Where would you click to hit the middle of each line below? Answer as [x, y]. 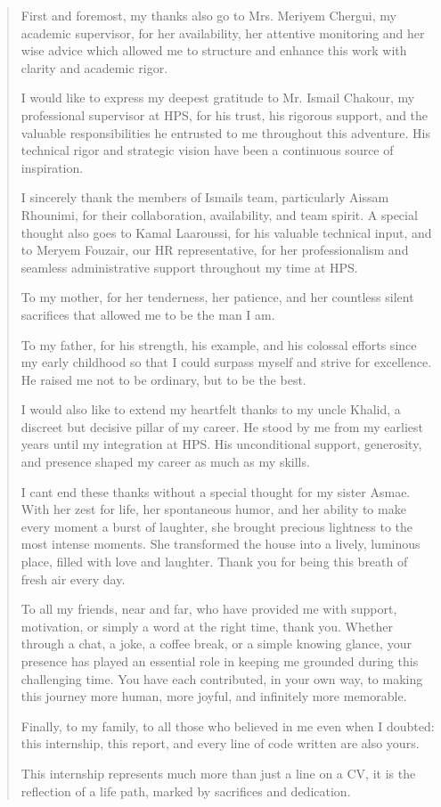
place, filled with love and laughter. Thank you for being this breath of [214, 562]
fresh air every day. [73, 579]
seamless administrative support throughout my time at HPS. [189, 267]
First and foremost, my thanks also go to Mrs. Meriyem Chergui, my [208, 15]
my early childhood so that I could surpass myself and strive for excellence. [226, 362]
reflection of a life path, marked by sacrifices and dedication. [186, 791]
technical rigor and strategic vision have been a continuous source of [207, 150]
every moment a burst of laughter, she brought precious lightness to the [217, 526]
